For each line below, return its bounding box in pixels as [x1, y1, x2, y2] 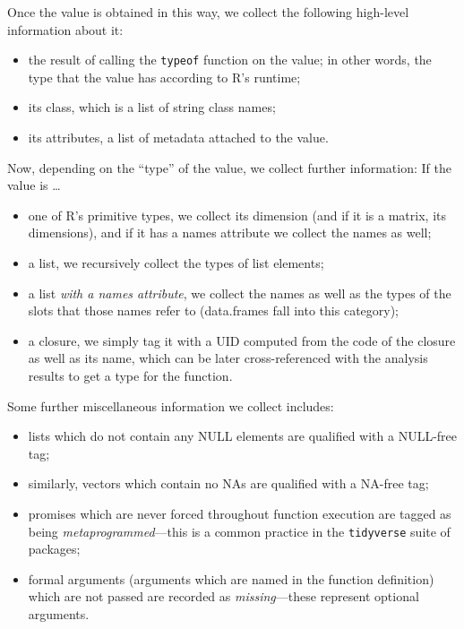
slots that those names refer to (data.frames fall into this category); [28, 301, 400, 320]
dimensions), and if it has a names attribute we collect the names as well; [28, 223, 432, 242]
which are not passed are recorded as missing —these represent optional [28, 587, 419, 606]
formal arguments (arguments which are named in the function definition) [28, 569, 434, 588]
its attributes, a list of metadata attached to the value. [28, 128, 329, 147]
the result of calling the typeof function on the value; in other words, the [28, 50, 432, 69]
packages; [28, 539, 81, 558]
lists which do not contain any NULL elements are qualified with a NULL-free [28, 427, 458, 445]
